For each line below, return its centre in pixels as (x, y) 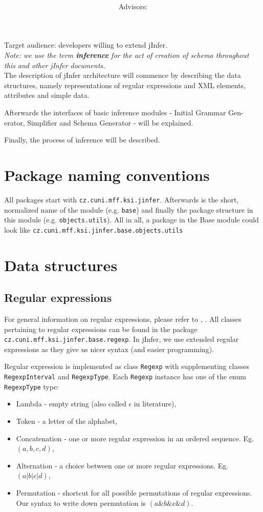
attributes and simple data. (47, 95)
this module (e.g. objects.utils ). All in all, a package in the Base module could (131, 220)
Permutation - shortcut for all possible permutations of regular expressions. (134, 493)
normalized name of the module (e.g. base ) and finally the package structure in (129, 209)
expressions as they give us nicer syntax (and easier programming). (109, 349)
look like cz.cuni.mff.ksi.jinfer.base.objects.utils (94, 229)
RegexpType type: (31, 386)
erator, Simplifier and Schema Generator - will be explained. (99, 122)
